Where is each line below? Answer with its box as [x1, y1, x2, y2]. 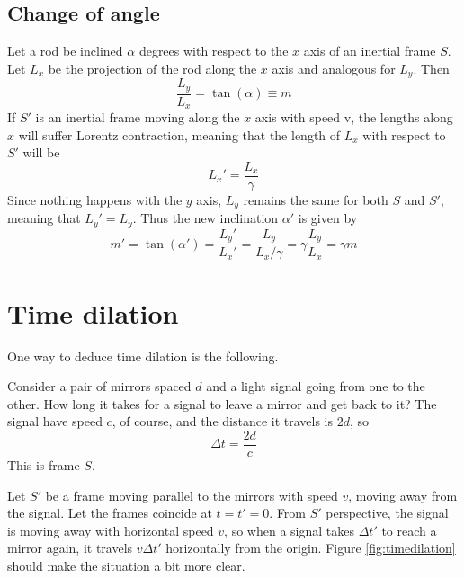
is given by [298, 209, 358, 227]
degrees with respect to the [138, 41, 289, 60]
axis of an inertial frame [303, 41, 436, 60]
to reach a [381, 520, 437, 539]
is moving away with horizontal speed [7, 520, 214, 539]
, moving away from [348, 485, 458, 504]
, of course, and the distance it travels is [112, 412, 334, 431]
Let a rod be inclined [7, 41, 123, 60]
